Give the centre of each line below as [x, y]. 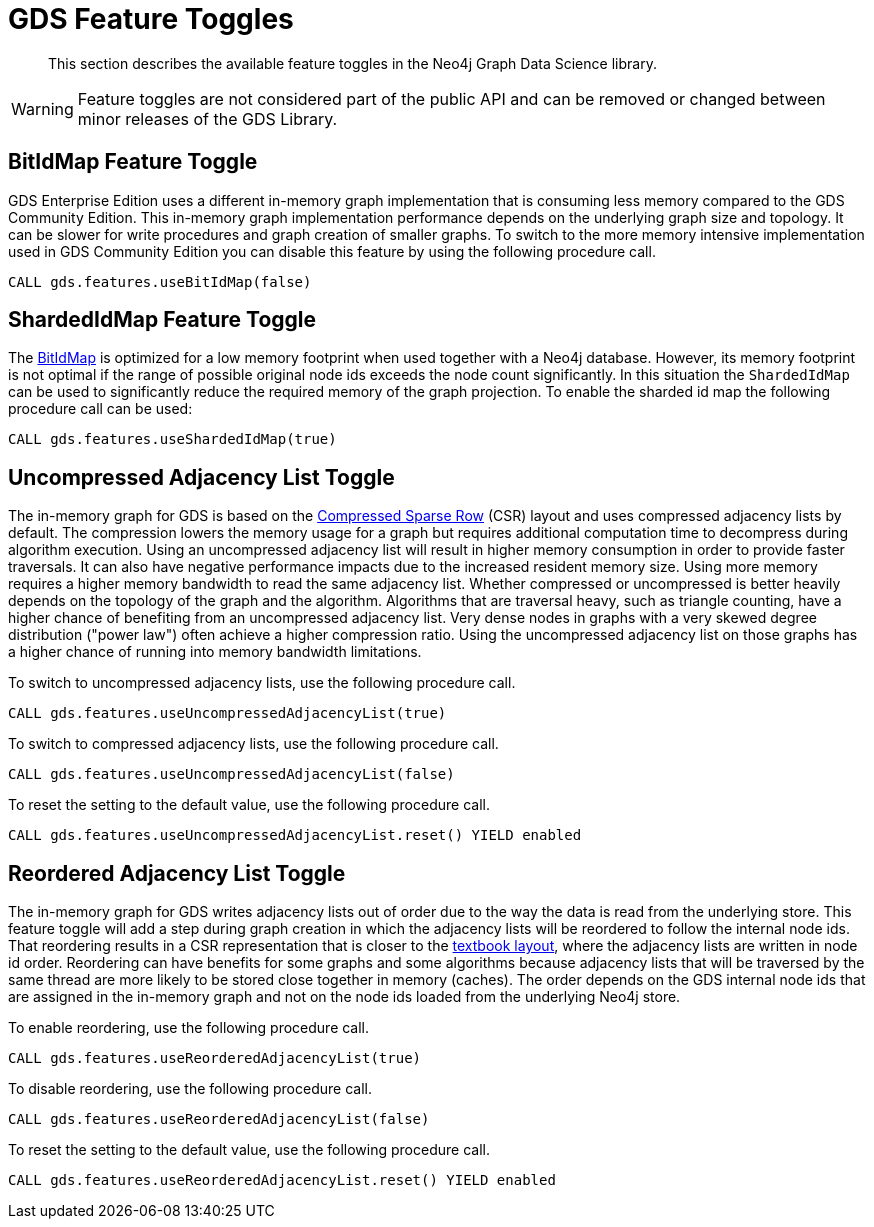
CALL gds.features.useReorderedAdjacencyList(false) [219, 1119]
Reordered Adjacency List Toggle [177, 873]
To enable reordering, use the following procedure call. [189, 1028]
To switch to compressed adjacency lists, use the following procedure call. [253, 744]
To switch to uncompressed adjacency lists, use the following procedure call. [262, 683]
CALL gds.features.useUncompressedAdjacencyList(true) [227, 713]
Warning [42, 108]
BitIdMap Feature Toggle [133, 162]
